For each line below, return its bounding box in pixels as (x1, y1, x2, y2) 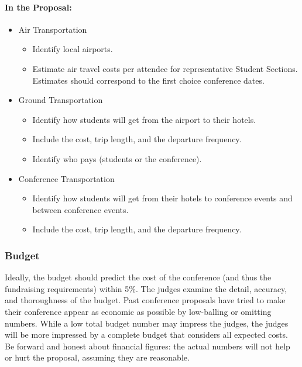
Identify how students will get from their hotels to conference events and (32, 192, 293, 204)
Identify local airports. (32, 43, 113, 55)
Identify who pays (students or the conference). (32, 152, 202, 164)
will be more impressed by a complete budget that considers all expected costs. (5, 328, 288, 341)
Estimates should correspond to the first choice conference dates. (32, 74, 265, 86)
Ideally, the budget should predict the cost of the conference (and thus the (5, 271, 272, 283)
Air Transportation (18, 23, 87, 35)
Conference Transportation (18, 172, 115, 184)
